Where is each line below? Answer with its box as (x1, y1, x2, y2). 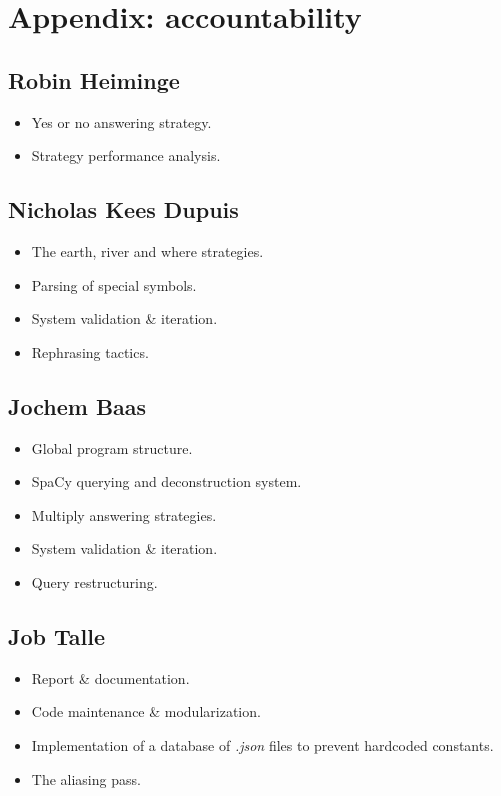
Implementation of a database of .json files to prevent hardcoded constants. (31, 734, 494, 755)
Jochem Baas (8, 390, 147, 421)
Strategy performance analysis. (31, 145, 221, 166)
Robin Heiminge (8, 64, 180, 95)
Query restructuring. (31, 571, 158, 592)
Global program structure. (31, 437, 193, 458)
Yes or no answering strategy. (31, 111, 212, 132)
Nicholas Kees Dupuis (8, 194, 239, 225)
